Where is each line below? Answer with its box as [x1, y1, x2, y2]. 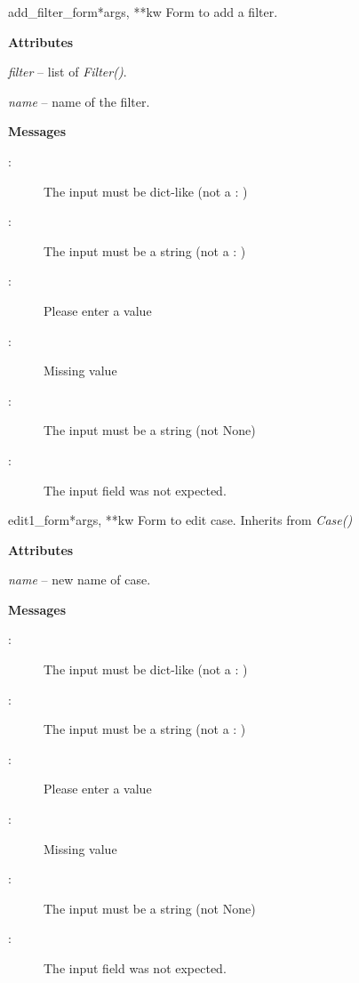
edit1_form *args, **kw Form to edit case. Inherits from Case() [8, 511, 353, 529]
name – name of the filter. [8, 92, 150, 110]
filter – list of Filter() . [8, 62, 127, 81]
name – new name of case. [8, 570, 151, 589]
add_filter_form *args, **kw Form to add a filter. [8, 3, 278, 20]
